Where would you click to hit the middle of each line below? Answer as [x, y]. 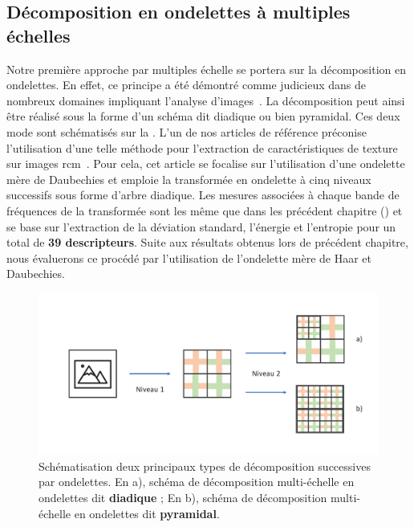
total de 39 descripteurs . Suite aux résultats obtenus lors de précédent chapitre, [207, 242]
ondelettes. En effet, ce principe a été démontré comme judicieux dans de [186, 85]
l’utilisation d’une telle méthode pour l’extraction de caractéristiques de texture [202, 147]
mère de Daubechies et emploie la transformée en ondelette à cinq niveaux [189, 179]
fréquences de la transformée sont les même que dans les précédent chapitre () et [205, 210]
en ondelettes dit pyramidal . [147, 513]
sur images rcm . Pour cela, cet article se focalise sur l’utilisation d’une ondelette [206, 163]
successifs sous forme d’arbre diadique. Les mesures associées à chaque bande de [203, 195]
